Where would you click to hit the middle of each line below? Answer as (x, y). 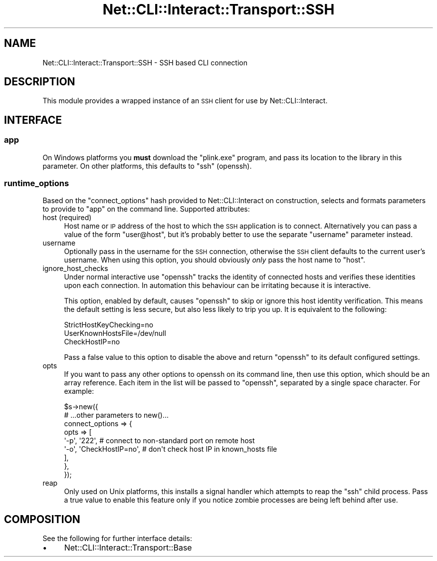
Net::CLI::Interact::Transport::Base (128, 548)
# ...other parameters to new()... (116, 415)
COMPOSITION (42, 519)
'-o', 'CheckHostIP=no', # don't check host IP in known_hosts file (171, 449)
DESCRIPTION (40, 82)
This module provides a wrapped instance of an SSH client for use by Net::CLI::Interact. (185, 101)
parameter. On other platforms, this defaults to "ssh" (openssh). (147, 166)
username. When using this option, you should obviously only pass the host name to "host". (215, 260)
